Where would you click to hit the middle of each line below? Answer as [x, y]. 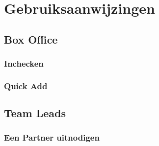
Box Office [31, 39]
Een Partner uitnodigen [52, 137]
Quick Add [26, 85]
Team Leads [35, 113]
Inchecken [24, 63]
